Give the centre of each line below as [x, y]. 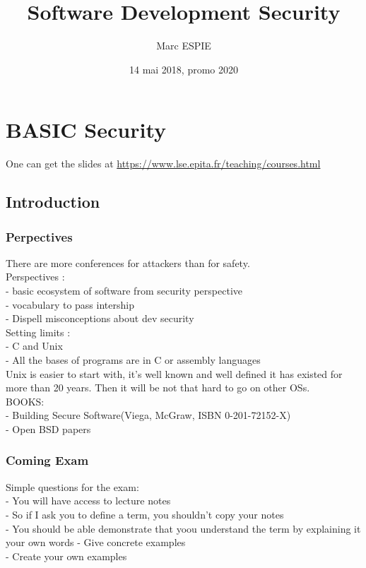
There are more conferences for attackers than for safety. [128, 262]
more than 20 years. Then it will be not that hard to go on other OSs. [158, 387]
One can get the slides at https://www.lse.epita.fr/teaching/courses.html [163, 164]
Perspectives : [35, 277]
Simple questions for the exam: [72, 486]
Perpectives [39, 236]
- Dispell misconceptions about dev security [100, 318]
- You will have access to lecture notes [88, 501]
